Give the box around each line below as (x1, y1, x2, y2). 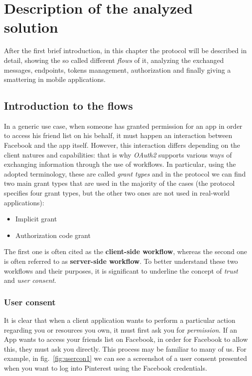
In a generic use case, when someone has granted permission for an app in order (4, 120, 243, 131)
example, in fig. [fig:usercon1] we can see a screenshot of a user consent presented (4, 353, 247, 363)
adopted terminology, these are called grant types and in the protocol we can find (4, 168, 246, 178)
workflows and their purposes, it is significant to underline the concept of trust (4, 265, 238, 276)
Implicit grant (15, 214, 57, 224)
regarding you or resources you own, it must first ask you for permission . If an (4, 324, 237, 335)
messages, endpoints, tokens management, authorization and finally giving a (4, 64, 231, 75)
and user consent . (4, 275, 57, 285)
